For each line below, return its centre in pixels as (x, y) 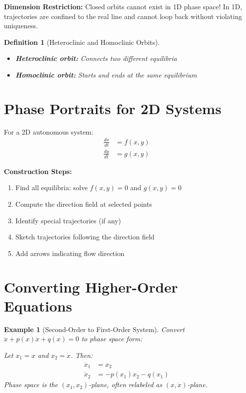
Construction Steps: (38, 171)
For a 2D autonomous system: (49, 131)
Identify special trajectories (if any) (68, 220)
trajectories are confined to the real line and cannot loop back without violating (123, 16)
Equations (38, 305)
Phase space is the (31, 384)
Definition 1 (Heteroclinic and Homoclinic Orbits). (82, 42)
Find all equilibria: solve (51, 187)
